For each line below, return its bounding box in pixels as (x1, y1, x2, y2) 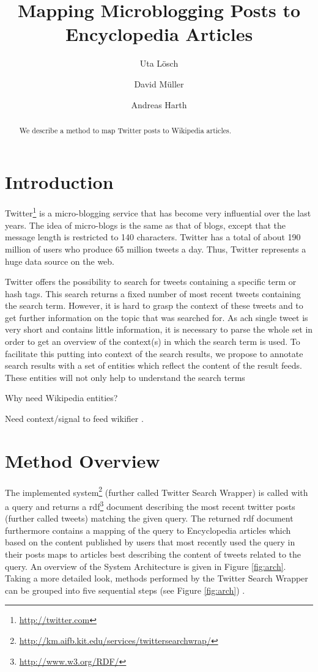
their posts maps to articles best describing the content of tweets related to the (5, 548, 301, 561)
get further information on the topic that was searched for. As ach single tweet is (5, 311, 308, 323)
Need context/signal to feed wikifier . (5, 412, 144, 425)
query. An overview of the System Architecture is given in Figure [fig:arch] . (5, 559, 286, 572)
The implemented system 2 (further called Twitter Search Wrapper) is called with (5, 484, 308, 498)
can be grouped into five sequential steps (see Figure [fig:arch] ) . (5, 583, 245, 596)
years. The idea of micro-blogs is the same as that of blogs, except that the (5, 218, 286, 231)
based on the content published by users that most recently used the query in (5, 536, 295, 548)
